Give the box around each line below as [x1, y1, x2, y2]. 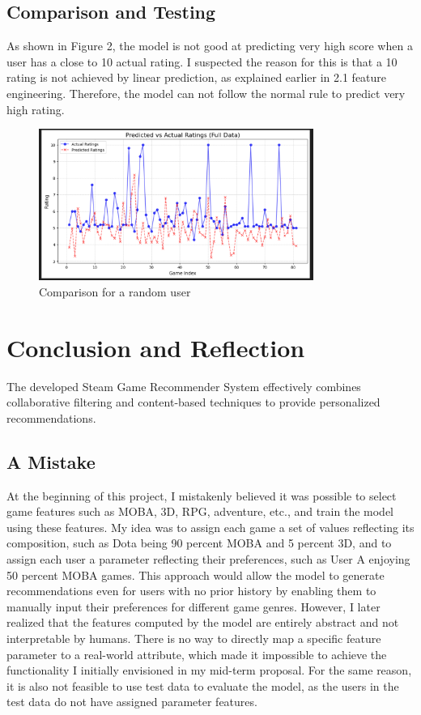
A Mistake [6, 449, 96, 474]
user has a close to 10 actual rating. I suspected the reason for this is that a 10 [6, 53, 398, 70]
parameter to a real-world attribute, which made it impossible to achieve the [6, 645, 387, 662]
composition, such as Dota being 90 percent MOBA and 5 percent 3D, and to [6, 534, 392, 551]
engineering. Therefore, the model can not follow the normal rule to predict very [6, 84, 406, 101]
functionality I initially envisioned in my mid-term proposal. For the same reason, [6, 662, 412, 679]
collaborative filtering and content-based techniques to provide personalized [6, 394, 381, 411]
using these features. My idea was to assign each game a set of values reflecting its [6, 518, 415, 535]
